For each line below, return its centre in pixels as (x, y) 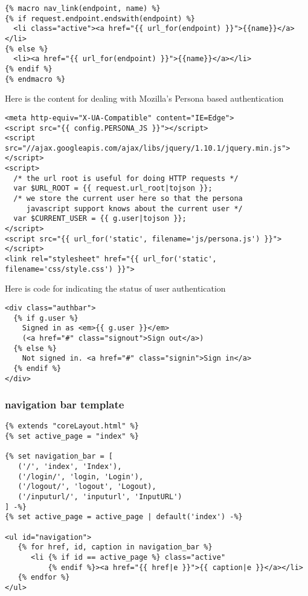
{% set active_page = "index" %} (72, 437)
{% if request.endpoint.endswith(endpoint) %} (100, 18)
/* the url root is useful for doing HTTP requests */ (126, 178)
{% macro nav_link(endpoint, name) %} (83, 8)
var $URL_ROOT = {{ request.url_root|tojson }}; (113, 188)
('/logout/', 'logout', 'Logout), (87, 487)
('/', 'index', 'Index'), (70, 467)
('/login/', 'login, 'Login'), (81, 476)
